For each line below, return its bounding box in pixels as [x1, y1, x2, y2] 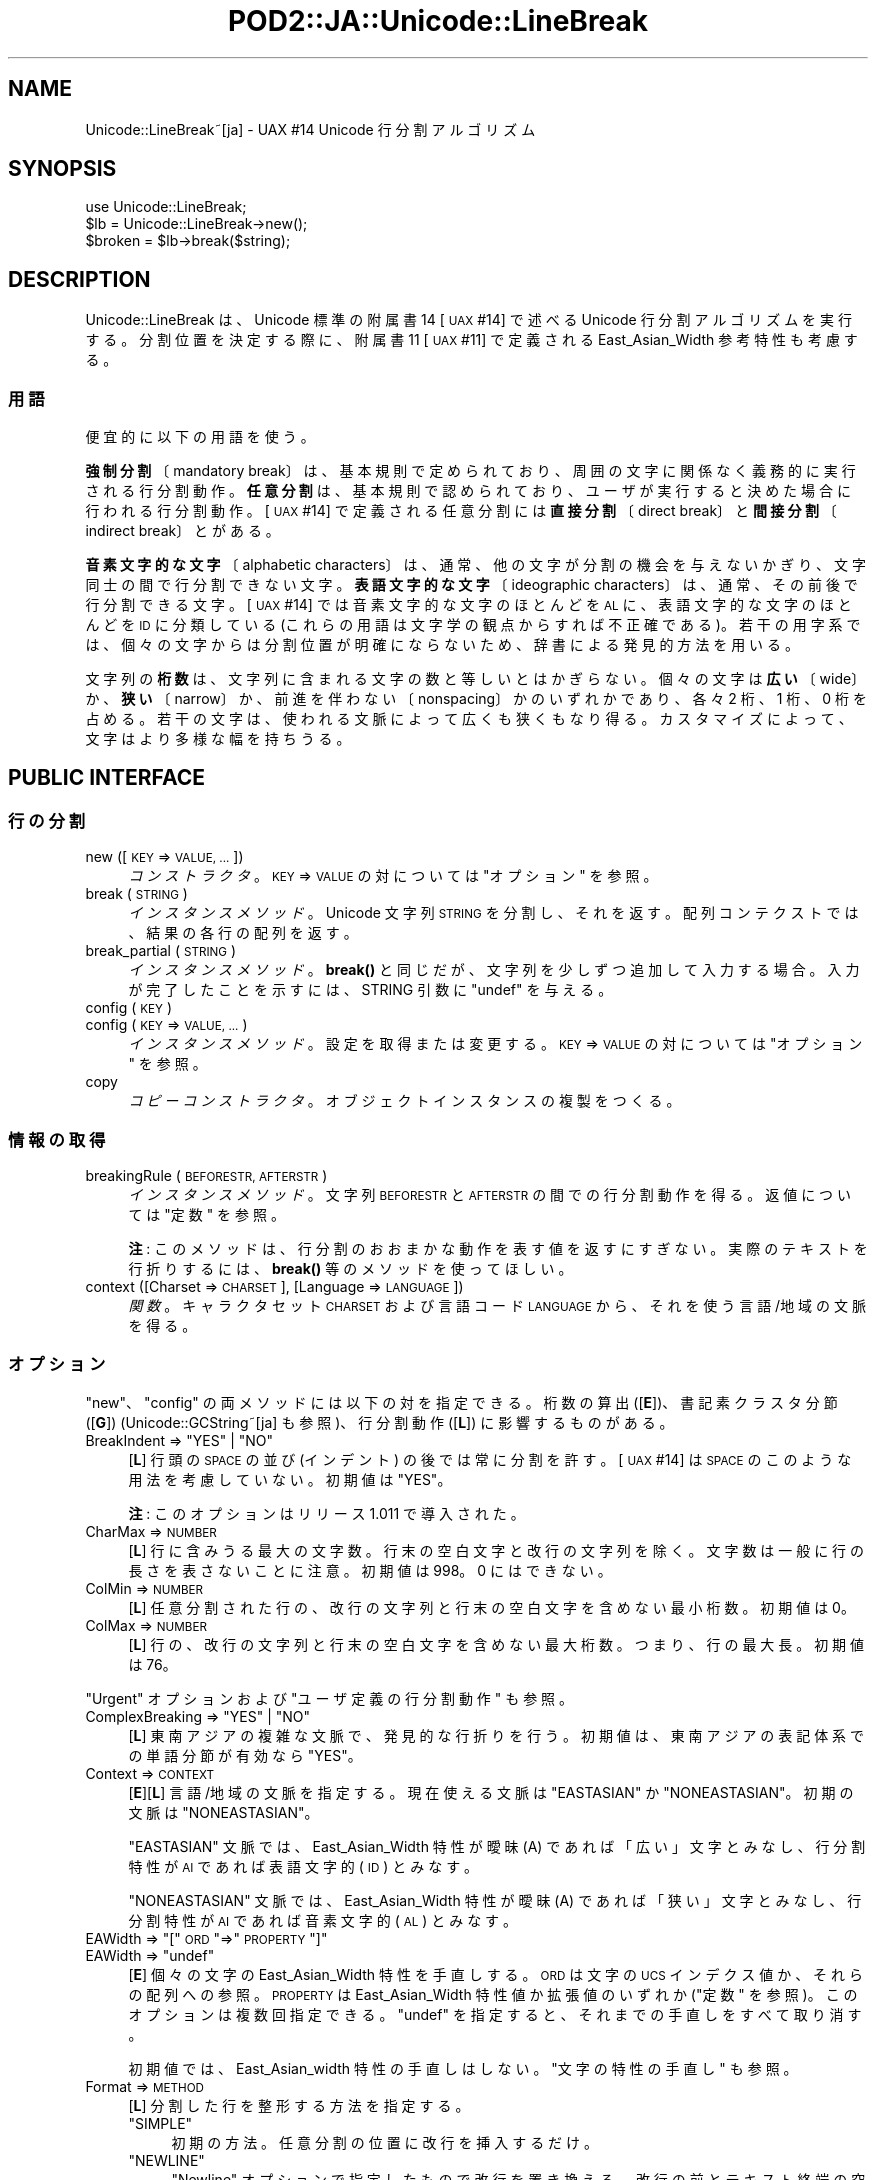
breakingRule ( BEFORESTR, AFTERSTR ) [85, 1167, 328, 1184]
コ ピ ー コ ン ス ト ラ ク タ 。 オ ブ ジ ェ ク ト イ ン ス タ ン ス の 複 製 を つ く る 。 [128, 1092, 681, 1110]
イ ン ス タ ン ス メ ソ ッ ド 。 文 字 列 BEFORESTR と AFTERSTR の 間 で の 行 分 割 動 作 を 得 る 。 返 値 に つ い [128, 1186, 852, 1203]
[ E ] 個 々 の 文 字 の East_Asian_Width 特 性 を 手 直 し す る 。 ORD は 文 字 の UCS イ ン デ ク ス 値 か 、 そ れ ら [128, 1965, 863, 1983]
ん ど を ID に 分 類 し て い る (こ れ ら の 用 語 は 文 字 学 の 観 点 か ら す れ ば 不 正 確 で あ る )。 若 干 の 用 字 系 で [85, 616, 861, 634]
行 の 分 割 [8, 810, 86, 831]
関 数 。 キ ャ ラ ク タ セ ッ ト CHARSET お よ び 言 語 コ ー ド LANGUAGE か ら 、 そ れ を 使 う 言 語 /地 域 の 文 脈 [128, 1297, 866, 1314]
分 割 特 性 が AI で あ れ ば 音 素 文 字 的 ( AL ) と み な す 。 [128, 1911, 518, 1929]
